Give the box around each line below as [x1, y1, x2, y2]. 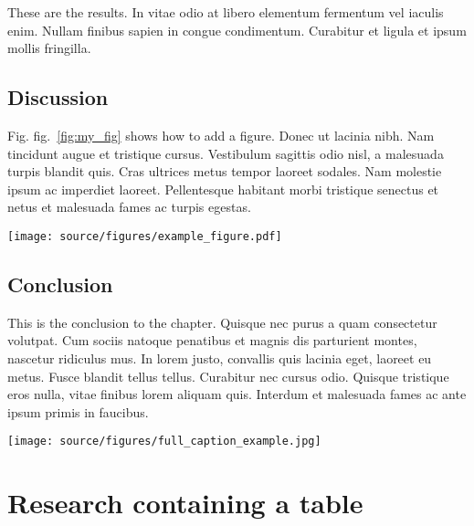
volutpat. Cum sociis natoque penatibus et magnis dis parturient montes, [7, 331, 417, 350]
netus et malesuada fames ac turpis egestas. [7, 197, 251, 216]
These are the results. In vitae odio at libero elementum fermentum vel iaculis [7, 3, 444, 21]
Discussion [7, 83, 109, 111]
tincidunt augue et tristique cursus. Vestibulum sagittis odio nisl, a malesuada [7, 143, 444, 163]
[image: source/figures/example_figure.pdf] [7, 229, 282, 243]
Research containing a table [7, 484, 363, 521]
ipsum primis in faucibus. [7, 402, 149, 421]
